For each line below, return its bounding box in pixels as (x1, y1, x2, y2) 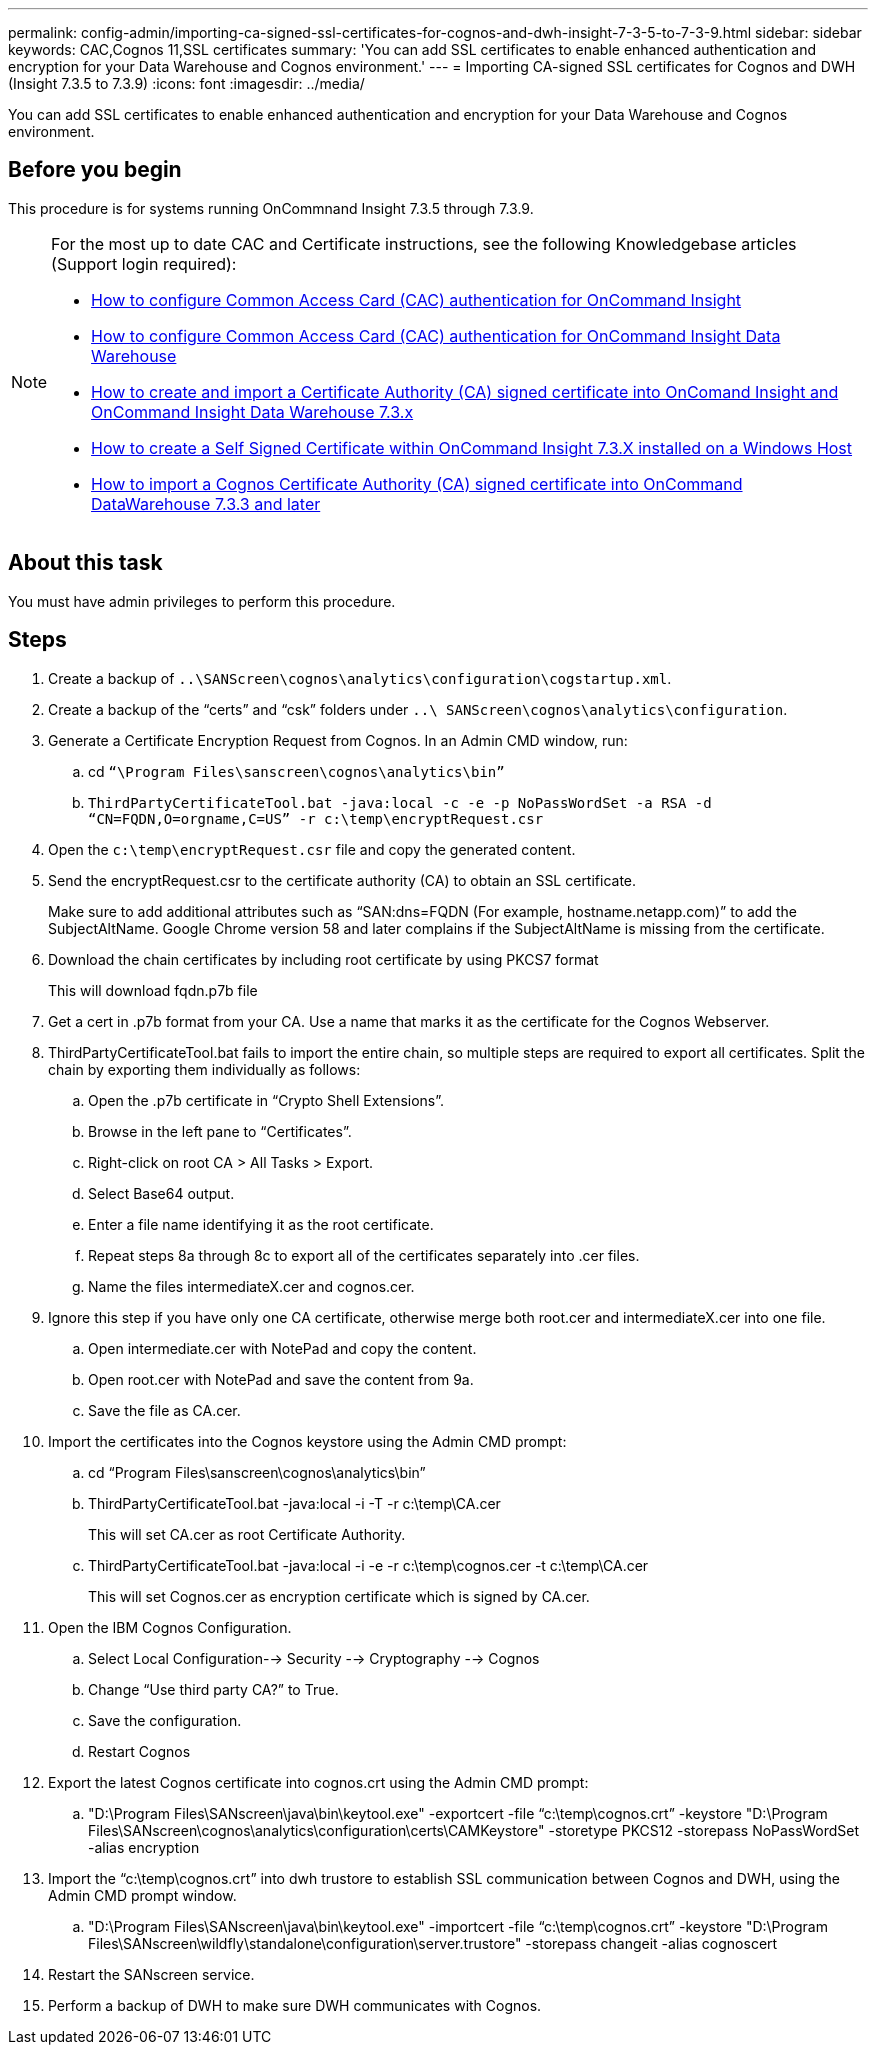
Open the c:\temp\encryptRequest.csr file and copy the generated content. (48, 840, 576, 858)
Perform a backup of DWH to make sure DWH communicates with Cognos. (48, 1996, 542, 2014)
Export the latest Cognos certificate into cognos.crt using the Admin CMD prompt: (48, 1773, 589, 1791)
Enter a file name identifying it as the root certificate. (88, 1215, 434, 1233)
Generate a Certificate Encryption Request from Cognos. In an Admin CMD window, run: (48, 731, 628, 749)
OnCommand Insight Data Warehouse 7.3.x (91, 401, 414, 422)
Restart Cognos (88, 1742, 191, 1760)
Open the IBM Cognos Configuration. (48, 1618, 292, 1636)
